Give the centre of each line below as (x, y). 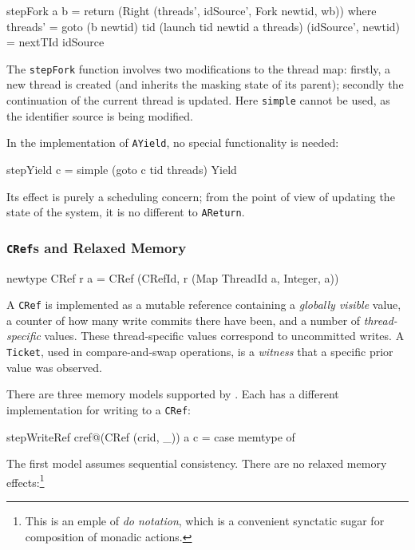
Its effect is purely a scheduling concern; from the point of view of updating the (201, 196)
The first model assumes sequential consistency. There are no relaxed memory (197, 463)
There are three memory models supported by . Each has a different (173, 394)
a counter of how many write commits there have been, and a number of (184, 320)
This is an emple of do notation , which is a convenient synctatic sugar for (205, 520)
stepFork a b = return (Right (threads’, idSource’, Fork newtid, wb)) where (192, 10)
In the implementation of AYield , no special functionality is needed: (173, 142)
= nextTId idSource (55, 42)
